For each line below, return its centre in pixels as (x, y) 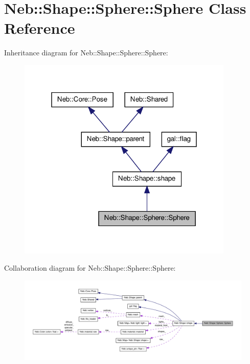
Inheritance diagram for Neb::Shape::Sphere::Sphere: (86, 53)
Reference (40, 28)
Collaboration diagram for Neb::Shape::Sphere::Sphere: (90, 268)
